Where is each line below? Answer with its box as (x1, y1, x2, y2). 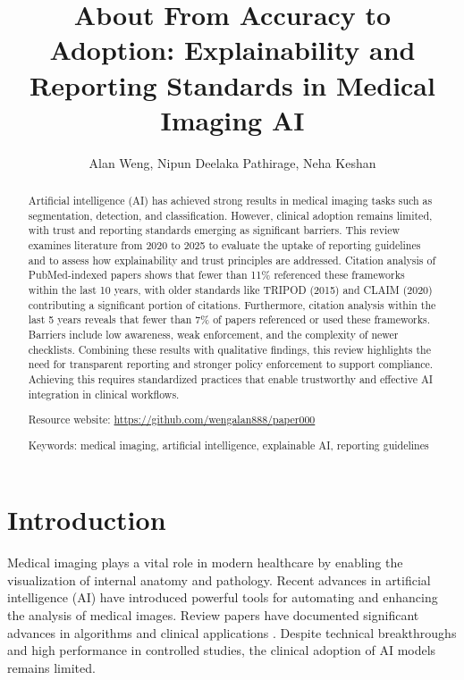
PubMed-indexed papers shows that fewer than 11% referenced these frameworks (28, 267, 405, 282)
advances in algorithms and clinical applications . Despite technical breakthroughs (7, 623, 457, 642)
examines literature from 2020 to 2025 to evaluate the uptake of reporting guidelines (28, 238, 421, 253)
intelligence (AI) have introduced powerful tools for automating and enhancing (7, 588, 438, 607)
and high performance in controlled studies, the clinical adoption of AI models (7, 641, 436, 659)
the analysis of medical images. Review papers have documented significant (7, 606, 419, 625)
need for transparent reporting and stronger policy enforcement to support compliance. (28, 357, 434, 372)
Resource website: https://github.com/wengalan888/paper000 (28, 412, 316, 427)
